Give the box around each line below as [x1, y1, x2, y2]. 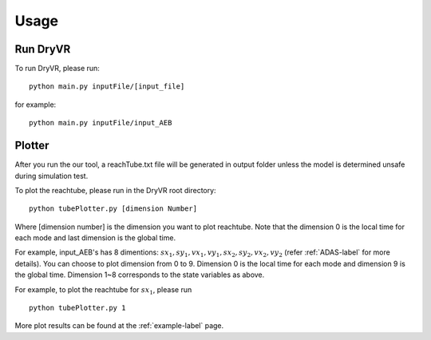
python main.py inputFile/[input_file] [29, 82, 185, 91]
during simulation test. [14, 171, 89, 180]
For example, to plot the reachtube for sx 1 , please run [14, 284, 192, 296]
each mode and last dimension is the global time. [14, 233, 176, 243]
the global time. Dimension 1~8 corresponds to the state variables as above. [14, 270, 265, 279]
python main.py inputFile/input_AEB [29, 118, 172, 128]
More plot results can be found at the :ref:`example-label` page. [14, 321, 224, 330]
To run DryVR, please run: [14, 64, 100, 73]
